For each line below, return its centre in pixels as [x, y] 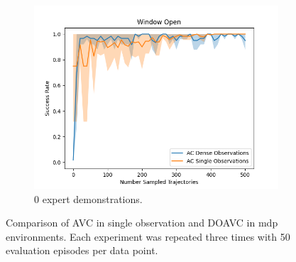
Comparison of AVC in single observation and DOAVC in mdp [142, 223]
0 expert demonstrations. [88, 198]
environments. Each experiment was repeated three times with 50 [148, 236]
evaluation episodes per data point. [82, 250]
